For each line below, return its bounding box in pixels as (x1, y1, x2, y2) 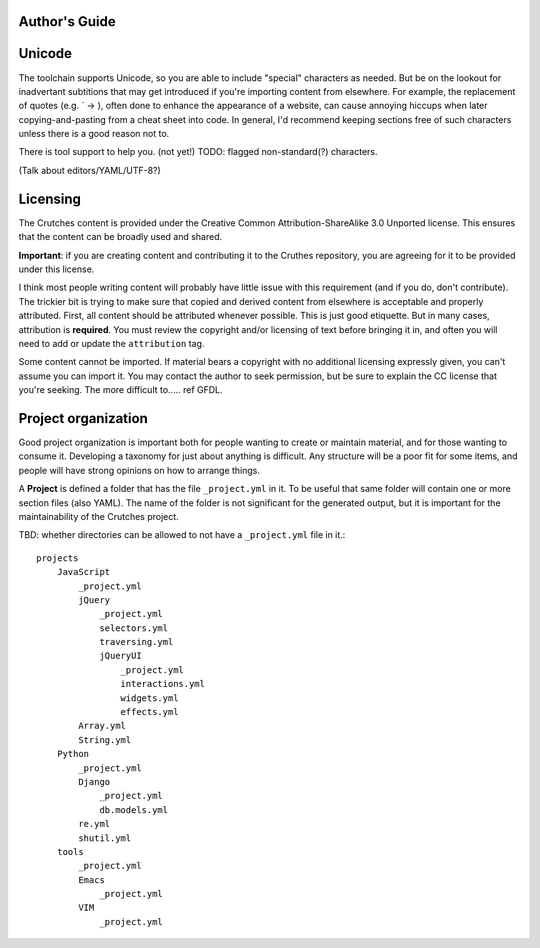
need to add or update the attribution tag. (18, 337, 205, 349)
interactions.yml (120, 678, 205, 690)
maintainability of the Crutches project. (18, 510, 179, 522)
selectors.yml (99, 622, 169, 634)
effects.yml (120, 706, 179, 718)
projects (36, 552, 79, 564)
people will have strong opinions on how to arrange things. (18, 464, 260, 476)
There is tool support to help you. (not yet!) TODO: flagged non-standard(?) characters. (18, 146, 379, 158)
